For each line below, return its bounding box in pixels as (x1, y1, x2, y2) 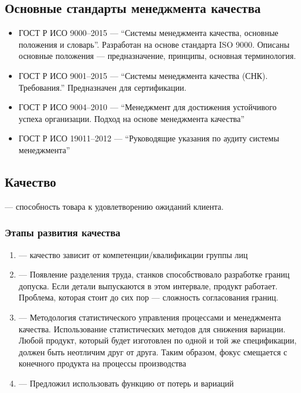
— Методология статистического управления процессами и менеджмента (18, 311, 281, 323)
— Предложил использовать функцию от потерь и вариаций (18, 377, 234, 389)
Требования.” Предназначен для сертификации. (18, 81, 187, 93)
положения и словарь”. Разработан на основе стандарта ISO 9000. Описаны (18, 38, 290, 50)
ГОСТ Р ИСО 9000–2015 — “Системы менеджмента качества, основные (18, 27, 279, 39)
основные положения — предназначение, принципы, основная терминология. (18, 49, 296, 62)
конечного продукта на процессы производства (18, 357, 186, 369)
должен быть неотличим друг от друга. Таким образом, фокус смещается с (18, 345, 287, 358)
